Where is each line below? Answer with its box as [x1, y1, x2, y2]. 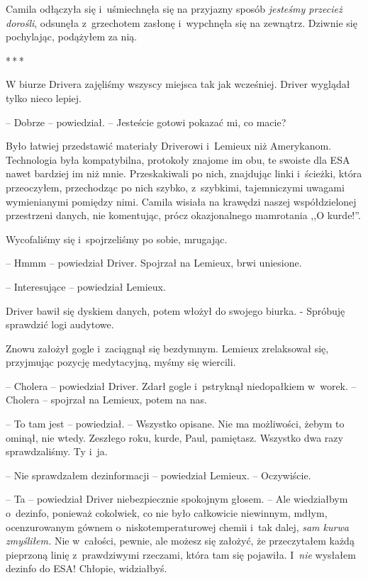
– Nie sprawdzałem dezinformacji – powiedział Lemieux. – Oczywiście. [6, 467, 311, 482]
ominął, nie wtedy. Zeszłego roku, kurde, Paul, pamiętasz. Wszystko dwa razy [6, 430, 343, 445]
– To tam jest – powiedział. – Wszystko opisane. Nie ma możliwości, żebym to [6, 416, 345, 431]
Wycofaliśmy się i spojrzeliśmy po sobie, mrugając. [6, 231, 228, 246]
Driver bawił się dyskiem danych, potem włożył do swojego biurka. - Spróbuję [6, 303, 345, 318]
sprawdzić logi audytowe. [6, 317, 114, 332]
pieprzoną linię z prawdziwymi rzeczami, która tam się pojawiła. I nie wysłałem [6, 547, 356, 562]
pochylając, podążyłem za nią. [6, 29, 138, 44]
